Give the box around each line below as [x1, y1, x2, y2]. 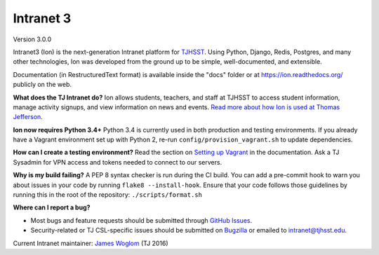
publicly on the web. [13, 81, 72, 89]
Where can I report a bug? [13, 203, 91, 212]
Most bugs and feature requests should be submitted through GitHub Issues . [30, 216, 253, 224]
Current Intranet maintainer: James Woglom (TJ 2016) [13, 239, 168, 247]
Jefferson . [13, 113, 44, 121]
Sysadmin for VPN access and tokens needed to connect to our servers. [13, 158, 222, 166]
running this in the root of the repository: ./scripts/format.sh [13, 191, 203, 199]
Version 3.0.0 [13, 35, 52, 43]
